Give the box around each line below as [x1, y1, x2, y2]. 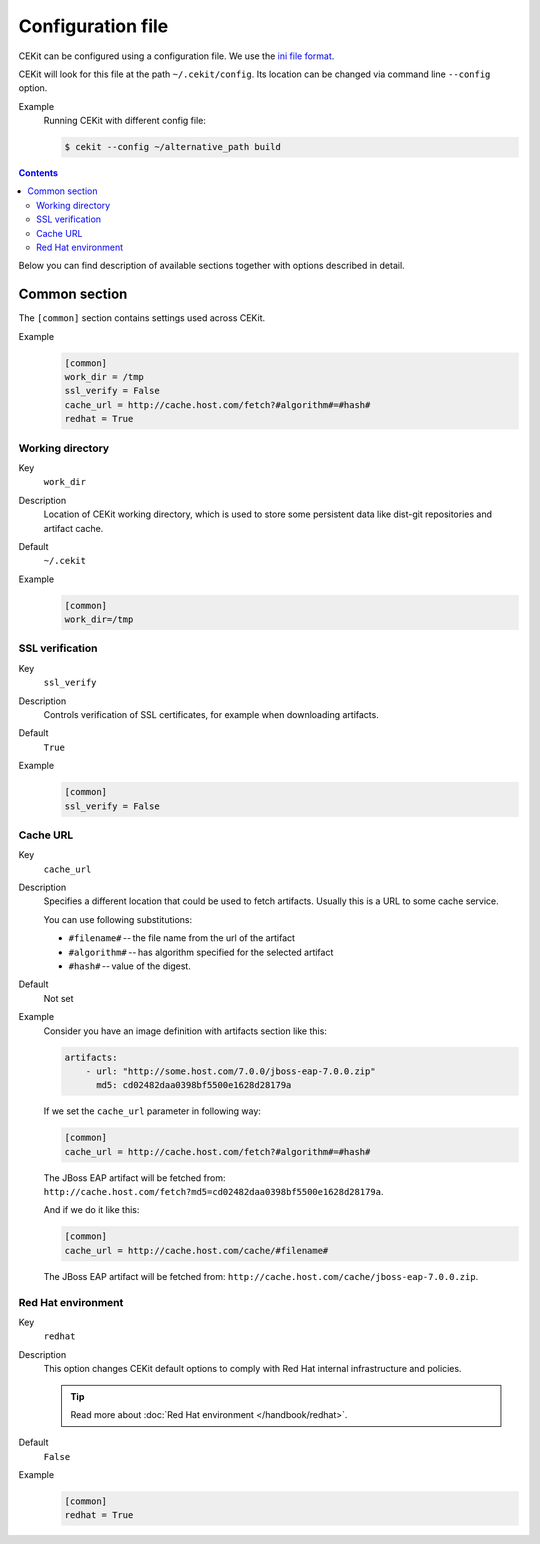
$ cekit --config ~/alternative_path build [64, 141, 282, 153]
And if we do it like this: [43, 1204, 140, 1216]
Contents [18, 167, 59, 179]
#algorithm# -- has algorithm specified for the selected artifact [68, 946, 334, 958]
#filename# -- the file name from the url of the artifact [68, 932, 295, 944]
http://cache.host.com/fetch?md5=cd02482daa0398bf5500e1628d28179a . [43, 1186, 384, 1198]
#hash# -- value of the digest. [68, 960, 192, 972]
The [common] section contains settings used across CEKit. [18, 312, 265, 324]
